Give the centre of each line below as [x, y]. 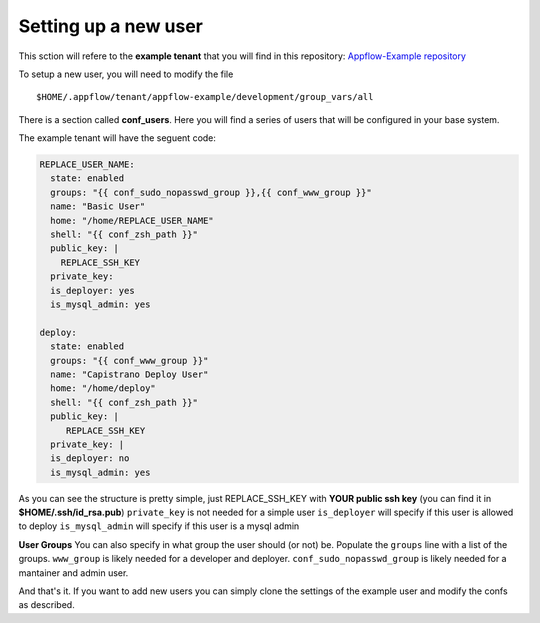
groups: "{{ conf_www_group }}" [129, 360]
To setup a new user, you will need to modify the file [126, 74]
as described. [46, 605]
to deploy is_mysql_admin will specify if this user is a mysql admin [159, 526]
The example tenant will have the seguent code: [117, 138]
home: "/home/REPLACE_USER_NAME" [132, 220]
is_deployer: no [90, 458]
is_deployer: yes [92, 290]
